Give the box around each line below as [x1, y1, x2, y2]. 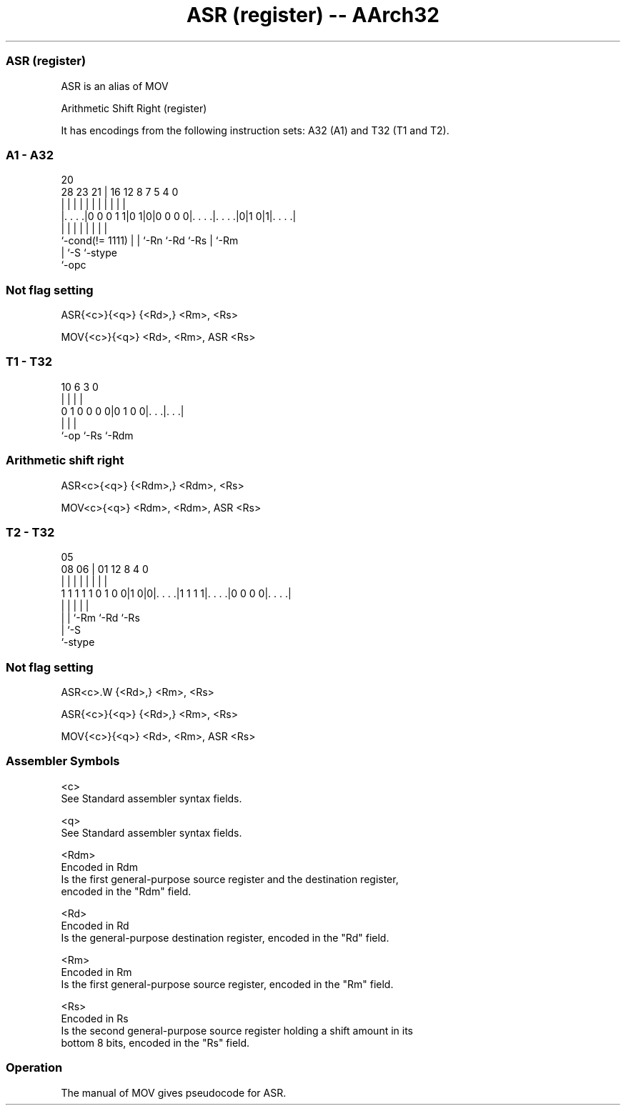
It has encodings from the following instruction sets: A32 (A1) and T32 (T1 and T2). [61, 124, 449, 136]
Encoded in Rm [61, 965, 132, 978]
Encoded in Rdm [61, 860, 138, 873]
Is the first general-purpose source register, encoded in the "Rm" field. [61, 977, 394, 990]
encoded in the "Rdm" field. [61, 885, 192, 897]
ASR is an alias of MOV [61, 79, 169, 92]
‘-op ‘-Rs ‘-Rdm [61, 429, 134, 442]
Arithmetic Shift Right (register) [61, 101, 207, 114]
